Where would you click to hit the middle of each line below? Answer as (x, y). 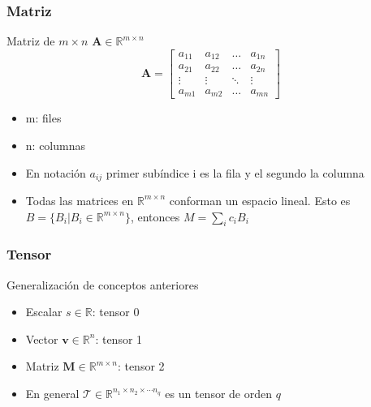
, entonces (155, 216)
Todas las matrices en (80, 200)
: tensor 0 (116, 312)
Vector (42, 338)
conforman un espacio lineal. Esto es (260, 200)
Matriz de (31, 41)
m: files (43, 118)
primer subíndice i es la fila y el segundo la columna (235, 172)
